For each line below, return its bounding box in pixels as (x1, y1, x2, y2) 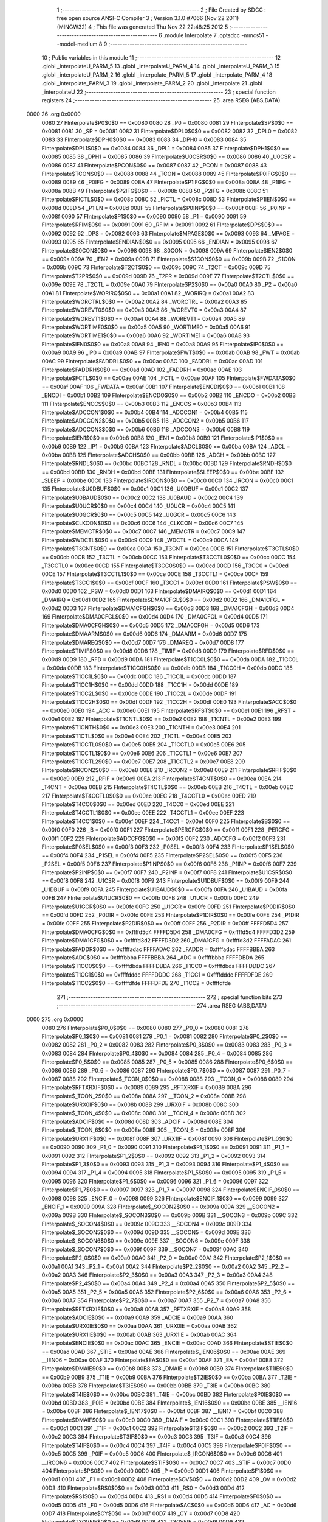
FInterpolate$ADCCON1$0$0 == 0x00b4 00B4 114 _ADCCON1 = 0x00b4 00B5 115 (41, 409, 248, 416)
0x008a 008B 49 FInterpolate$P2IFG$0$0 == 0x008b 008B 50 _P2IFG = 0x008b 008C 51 (41, 187, 268, 194)
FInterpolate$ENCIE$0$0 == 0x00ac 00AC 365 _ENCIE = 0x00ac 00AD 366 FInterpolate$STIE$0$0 (41, 1339, 293, 1347)
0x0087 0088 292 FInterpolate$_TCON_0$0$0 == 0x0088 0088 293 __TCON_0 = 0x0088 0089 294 (41, 1075, 294, 1083)
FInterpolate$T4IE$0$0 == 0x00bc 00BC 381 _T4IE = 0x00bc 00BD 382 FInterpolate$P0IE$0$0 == (41, 1390, 291, 1398)
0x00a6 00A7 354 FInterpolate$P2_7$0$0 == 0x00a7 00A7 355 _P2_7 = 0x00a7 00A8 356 (41, 1297, 272, 1304)
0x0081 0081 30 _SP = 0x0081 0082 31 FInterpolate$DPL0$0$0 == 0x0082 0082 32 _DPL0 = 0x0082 (41, 128, 298, 135)
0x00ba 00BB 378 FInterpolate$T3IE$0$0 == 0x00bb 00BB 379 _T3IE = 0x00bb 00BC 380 (41, 1382, 271, 1389)
